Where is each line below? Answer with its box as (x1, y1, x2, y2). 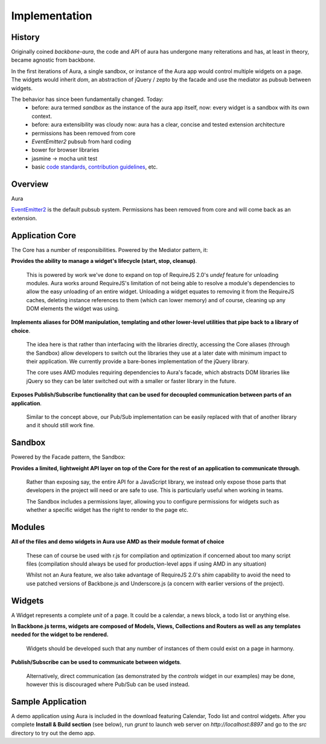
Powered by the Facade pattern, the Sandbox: (11, 453, 126, 461)
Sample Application (11, 696, 87, 707)
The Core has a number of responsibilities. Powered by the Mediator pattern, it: (11, 246, 208, 253)
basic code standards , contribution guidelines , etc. (31, 163, 158, 170)
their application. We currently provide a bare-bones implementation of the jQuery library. (26, 358, 249, 365)
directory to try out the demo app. (11, 729, 96, 737)
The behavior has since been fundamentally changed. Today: (11, 95, 164, 103)
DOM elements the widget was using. (26, 305, 120, 312)
